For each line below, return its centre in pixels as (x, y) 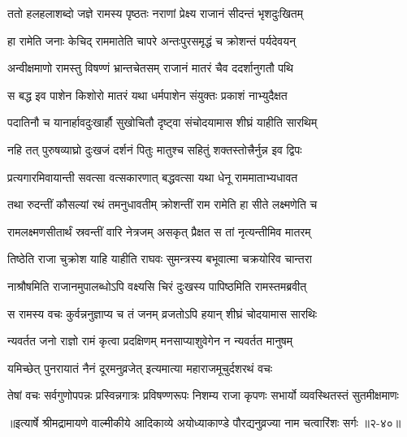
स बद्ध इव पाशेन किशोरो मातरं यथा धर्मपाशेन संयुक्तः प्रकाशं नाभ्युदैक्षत (147, 95)
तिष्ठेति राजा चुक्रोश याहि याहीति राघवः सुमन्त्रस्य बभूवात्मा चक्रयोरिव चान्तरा (160, 259)
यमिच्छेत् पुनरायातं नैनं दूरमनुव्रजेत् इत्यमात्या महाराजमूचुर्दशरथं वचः (140, 368)
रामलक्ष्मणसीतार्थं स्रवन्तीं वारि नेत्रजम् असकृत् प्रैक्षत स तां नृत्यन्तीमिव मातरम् (159, 231)
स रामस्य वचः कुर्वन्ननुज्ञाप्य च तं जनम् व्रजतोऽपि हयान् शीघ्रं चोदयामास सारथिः (162, 313)
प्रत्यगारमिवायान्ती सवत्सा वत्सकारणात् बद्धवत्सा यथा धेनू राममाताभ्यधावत (153, 177)
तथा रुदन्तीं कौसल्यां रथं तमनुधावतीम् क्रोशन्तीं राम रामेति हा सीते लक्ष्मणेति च (162, 204)
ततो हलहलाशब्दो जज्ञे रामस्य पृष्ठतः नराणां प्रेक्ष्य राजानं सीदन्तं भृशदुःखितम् (155, 13)
